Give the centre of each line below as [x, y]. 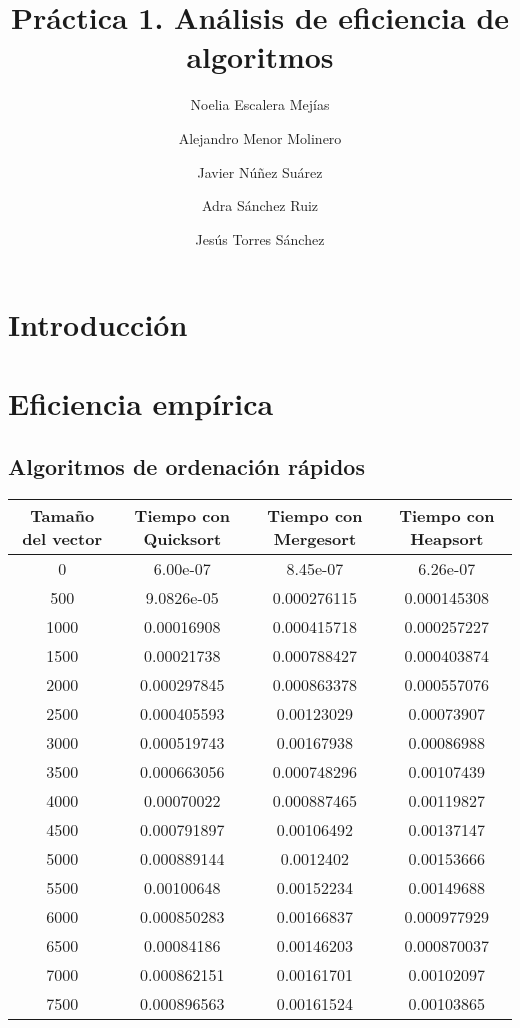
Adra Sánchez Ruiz [260, 205]
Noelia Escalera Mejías [260, 104]
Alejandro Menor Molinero [260, 137]
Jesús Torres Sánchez [260, 238]
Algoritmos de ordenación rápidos [186, 466]
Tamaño [62, 516]
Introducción [98, 324]
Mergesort [315, 539]
